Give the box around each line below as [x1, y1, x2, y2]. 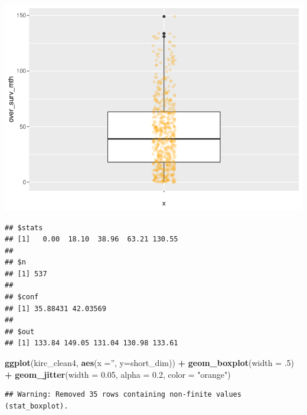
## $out [5, 327, 35, 336]
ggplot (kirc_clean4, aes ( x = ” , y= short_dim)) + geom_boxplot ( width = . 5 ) [5, 357, 295, 369]
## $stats [5, 223, 43, 232]
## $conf [5, 293, 39, 302]
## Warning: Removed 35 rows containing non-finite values [5, 390, 241, 399]
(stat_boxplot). [5, 401, 68, 410]
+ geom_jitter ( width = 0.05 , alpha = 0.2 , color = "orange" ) [5, 368, 231, 380]
